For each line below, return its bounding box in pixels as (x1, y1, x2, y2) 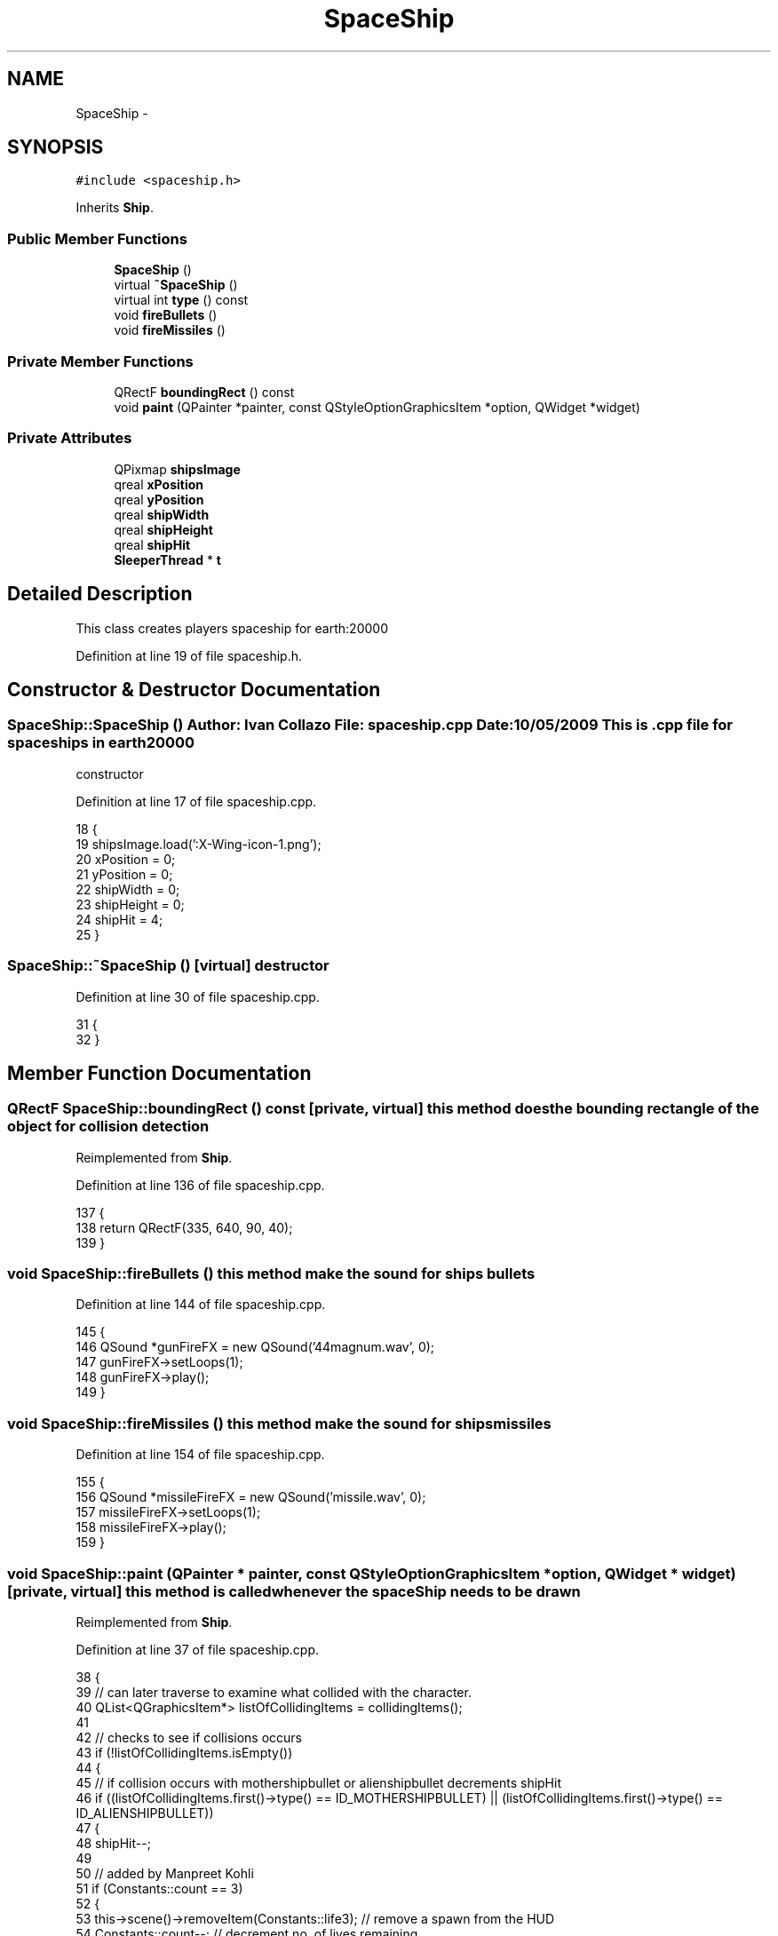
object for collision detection (7, 1117, 210, 1136)
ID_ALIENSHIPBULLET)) (75, 1805, 214, 1821)
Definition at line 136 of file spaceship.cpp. (75, 1177, 325, 1193)
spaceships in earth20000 (7, 734, 195, 752)
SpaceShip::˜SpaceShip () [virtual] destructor (7, 956, 329, 975)
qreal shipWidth (114, 506, 210, 522)
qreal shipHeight (114, 521, 213, 537)
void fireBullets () (114, 307, 218, 323)
